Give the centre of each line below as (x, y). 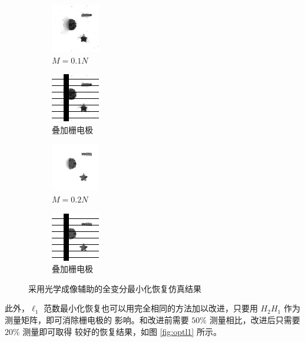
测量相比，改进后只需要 (255, 319)
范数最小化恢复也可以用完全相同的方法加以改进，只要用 (150, 308)
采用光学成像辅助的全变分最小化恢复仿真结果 (115, 288)
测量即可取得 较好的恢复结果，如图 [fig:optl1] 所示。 (122, 331)
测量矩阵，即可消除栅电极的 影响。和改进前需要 (97, 319)
